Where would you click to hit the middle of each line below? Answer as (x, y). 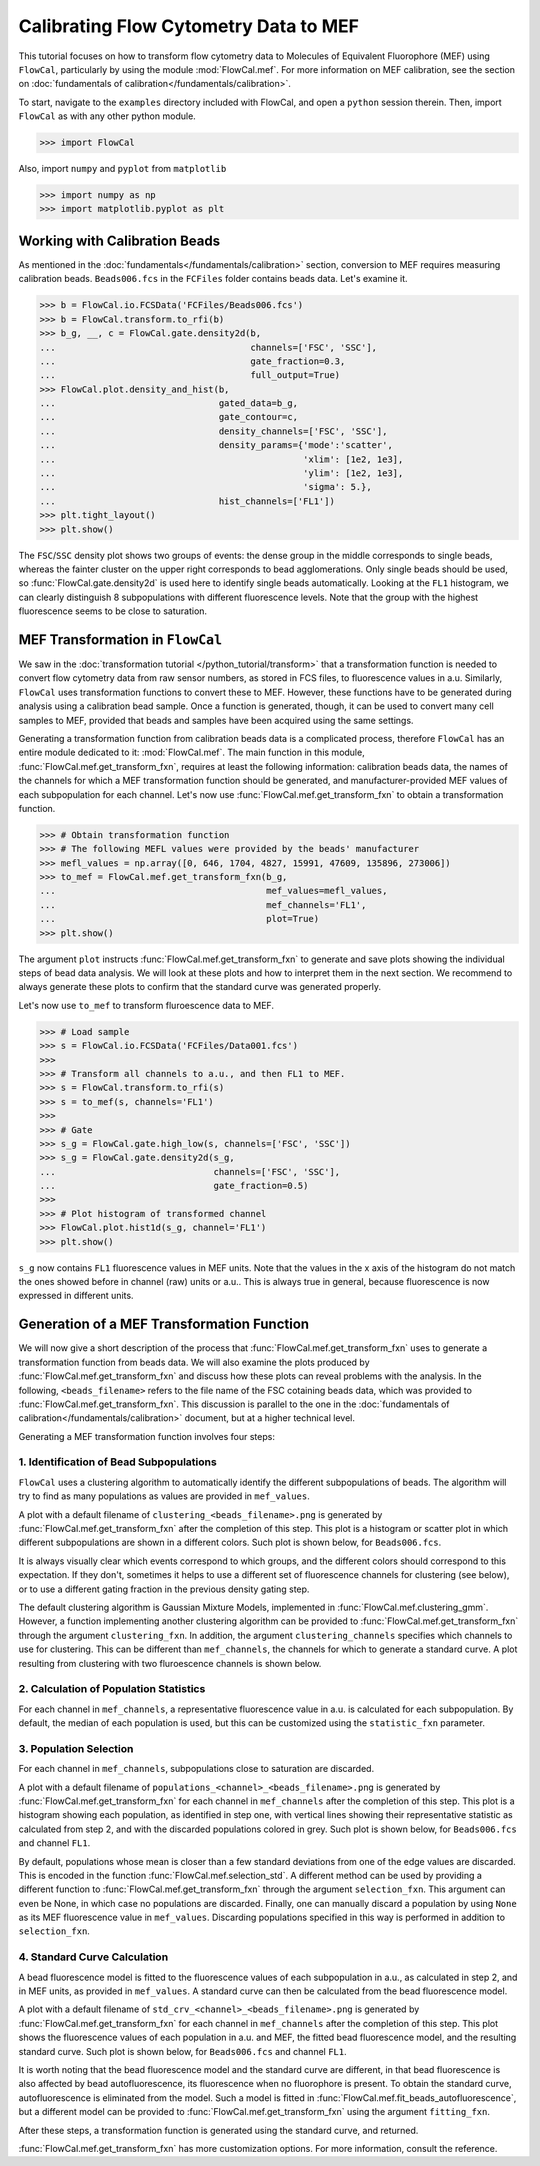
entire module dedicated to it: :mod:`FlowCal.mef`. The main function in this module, (191, 752)
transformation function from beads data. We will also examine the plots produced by (194, 1362)
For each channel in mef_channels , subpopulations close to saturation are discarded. (196, 1769)
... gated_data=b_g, (169, 403)
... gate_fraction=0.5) (174, 1186)
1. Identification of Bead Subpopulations (117, 1462)
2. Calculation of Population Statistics (112, 1689)
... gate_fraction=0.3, (192, 361)
